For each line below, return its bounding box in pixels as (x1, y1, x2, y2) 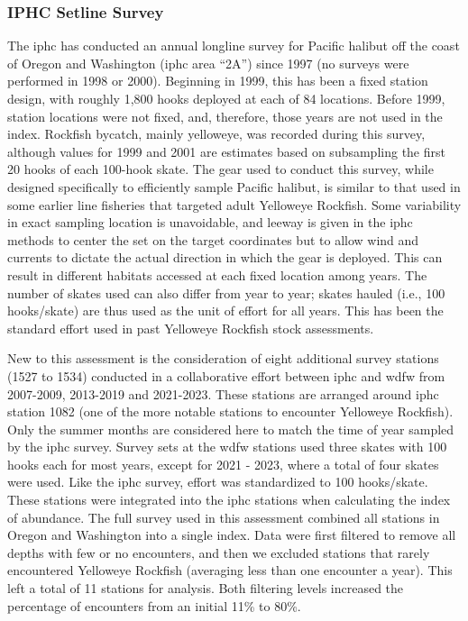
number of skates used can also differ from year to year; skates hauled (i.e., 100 (7, 283, 445, 302)
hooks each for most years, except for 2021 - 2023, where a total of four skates (7, 454, 439, 473)
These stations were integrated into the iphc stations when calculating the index (7, 490, 451, 509)
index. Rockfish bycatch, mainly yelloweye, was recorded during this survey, (7, 124, 426, 143)
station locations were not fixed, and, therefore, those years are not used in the (7, 106, 443, 125)
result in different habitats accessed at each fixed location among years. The (7, 265, 427, 284)
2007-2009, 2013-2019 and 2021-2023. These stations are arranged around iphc (7, 384, 439, 403)
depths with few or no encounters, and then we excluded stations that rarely (7, 543, 430, 562)
